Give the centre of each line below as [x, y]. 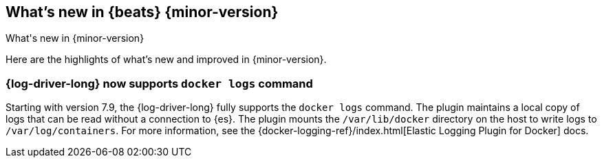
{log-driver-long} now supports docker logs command [159, 83]
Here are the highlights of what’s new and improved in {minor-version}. [166, 60]
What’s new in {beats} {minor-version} [142, 12]
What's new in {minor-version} [75, 38]
